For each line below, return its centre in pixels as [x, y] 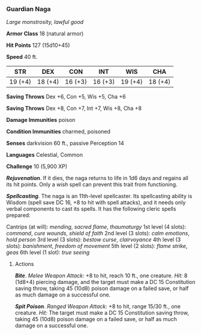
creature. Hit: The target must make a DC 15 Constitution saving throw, [102, 313]
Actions [24, 264]
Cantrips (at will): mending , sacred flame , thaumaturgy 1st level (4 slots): [96, 227]
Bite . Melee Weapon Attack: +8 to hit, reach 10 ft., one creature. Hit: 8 [101, 276]
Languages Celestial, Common [44, 155]
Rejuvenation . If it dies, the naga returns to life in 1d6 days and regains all [97, 178]
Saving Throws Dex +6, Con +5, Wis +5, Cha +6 [66, 97]
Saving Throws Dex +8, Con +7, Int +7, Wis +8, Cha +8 [74, 108]
